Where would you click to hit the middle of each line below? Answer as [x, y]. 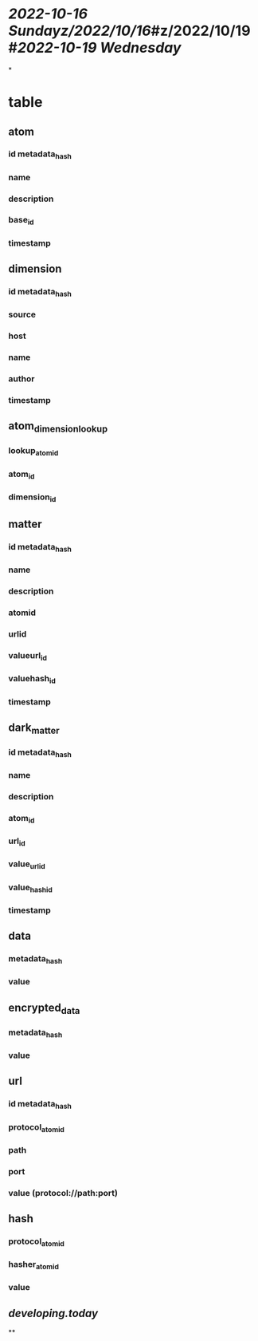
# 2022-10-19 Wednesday [95, 48]
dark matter [34, 728]
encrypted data [44, 1008]
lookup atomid [33, 452]
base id [21, 221]
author [21, 378]
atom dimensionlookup [58, 427]
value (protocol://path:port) [63, 1193]
